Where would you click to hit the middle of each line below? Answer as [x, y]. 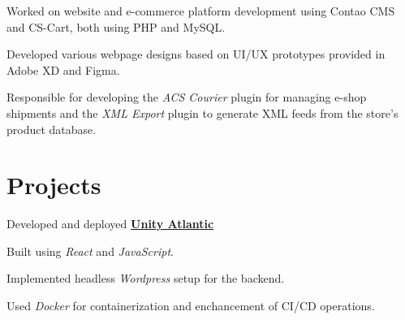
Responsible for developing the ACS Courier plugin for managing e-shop [187, 97]
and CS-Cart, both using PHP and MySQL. [116, 26]
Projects [54, 185]
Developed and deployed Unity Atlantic [110, 224]
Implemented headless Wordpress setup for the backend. [146, 278]
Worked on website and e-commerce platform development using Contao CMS [201, 11]
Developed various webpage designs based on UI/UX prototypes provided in [196, 54]
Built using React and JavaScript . [90, 251]
